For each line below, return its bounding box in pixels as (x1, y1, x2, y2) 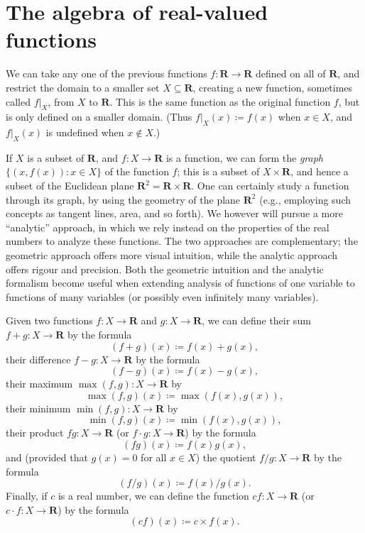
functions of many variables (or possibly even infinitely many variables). (6, 289, 319, 304)
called (6, 94, 31, 109)
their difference (6, 351, 71, 366)
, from (48, 94, 75, 109)
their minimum (6, 400, 71, 415)
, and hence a (290, 164, 349, 179)
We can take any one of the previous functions (6, 66, 207, 81)
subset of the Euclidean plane (6, 178, 134, 193)
